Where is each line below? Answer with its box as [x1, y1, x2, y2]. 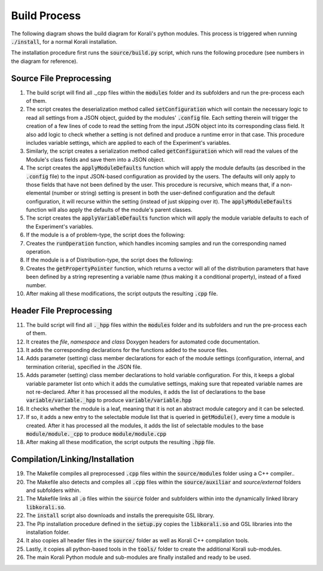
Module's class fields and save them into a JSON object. [26, 156, 165, 163]
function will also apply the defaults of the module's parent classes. [26, 206, 193, 214]
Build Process [11, 9, 81, 22]
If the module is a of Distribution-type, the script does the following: [26, 256, 193, 263]
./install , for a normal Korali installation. [11, 38, 118, 45]
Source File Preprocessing [11, 73, 112, 83]
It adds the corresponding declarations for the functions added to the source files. [26, 347, 228, 354]
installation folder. [26, 529, 70, 536]
